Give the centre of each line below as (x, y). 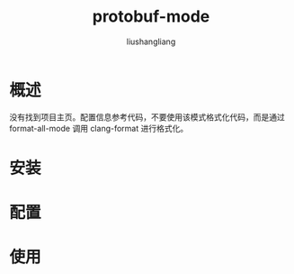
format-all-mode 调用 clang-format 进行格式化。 (99, 128)
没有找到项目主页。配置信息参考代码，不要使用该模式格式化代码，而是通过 (147, 117)
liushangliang (151, 41)
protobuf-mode (151, 17)
